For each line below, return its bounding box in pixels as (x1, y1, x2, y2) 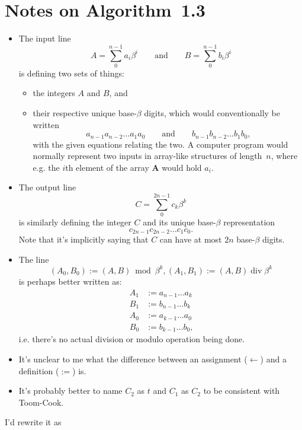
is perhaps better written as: (18, 275, 122, 287)
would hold (162, 161, 202, 173)
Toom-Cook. (18, 396, 64, 408)
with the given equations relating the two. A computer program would (33, 138, 288, 150)
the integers (33, 87, 75, 99)
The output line (18, 181, 76, 193)
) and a (260, 353, 287, 365)
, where (271, 149, 298, 162)
